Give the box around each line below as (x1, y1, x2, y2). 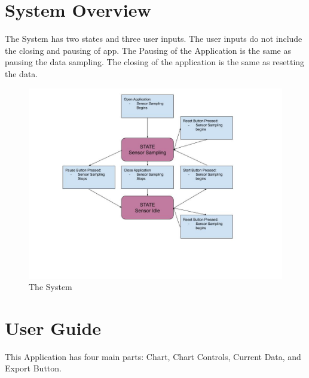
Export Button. (5, 362, 62, 374)
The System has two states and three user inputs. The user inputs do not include (5, 32, 302, 45)
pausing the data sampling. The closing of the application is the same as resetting (5, 56, 305, 68)
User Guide (5, 315, 102, 340)
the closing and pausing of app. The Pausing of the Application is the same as (5, 44, 291, 56)
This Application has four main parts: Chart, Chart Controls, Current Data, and (5, 350, 301, 362)
